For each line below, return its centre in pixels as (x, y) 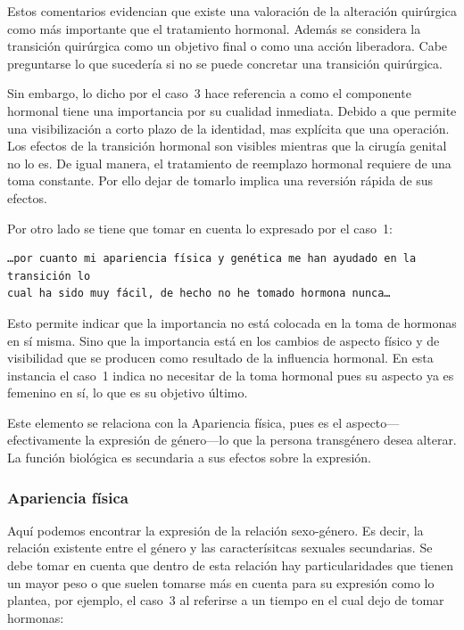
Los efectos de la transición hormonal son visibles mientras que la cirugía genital (227, 146)
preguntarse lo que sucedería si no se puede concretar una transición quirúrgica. (225, 63)
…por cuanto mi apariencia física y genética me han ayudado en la (212, 259)
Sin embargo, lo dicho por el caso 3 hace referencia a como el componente (209, 93)
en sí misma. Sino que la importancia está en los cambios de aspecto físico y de (224, 340)
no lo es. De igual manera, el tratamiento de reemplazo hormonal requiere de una (229, 163)
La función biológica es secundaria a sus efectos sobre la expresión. (189, 458)
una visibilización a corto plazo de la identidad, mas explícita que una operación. (228, 128)
